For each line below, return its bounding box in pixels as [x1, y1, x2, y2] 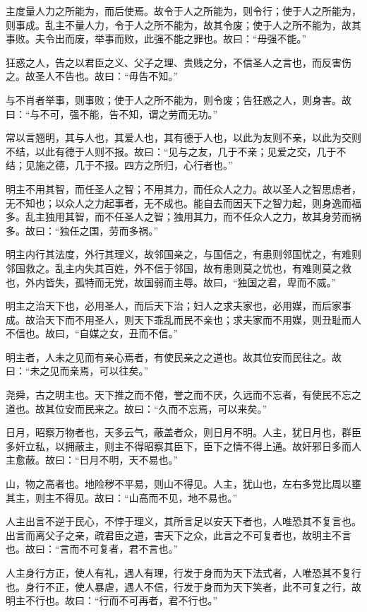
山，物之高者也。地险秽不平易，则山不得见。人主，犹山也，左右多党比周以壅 [6, 476, 361, 491]
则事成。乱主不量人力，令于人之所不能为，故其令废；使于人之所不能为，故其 [6, 17, 361, 32]
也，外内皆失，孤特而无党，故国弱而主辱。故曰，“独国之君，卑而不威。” [6, 274, 337, 289]
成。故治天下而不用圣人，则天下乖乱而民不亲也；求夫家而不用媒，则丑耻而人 [6, 312, 361, 326]
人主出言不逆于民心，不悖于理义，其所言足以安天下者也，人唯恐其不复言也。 [6, 514, 361, 529]
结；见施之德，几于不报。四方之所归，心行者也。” [6, 158, 233, 172]
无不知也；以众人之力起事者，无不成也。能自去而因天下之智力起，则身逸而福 [6, 195, 361, 210]
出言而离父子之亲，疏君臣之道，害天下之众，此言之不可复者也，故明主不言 [6, 527, 351, 542]
